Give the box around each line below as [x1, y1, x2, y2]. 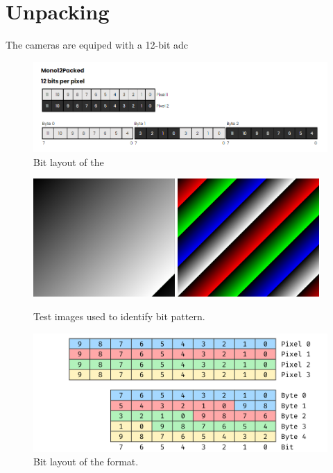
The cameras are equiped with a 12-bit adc [6, 38, 189, 52]
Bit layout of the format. [33, 454, 139, 469]
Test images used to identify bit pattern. [33, 308, 205, 323]
